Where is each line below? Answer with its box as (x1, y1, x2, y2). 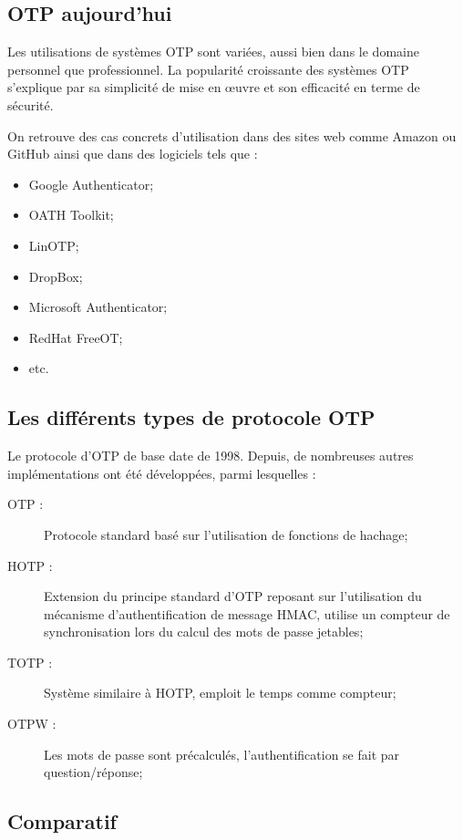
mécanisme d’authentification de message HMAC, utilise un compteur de (44, 604, 450, 623)
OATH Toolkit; (28, 205, 114, 224)
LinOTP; (28, 235, 79, 254)
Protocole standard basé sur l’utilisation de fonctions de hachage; (44, 524, 408, 544)
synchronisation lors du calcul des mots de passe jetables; (44, 622, 364, 641)
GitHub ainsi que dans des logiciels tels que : (7, 144, 258, 163)
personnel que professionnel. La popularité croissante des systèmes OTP (7, 59, 409, 78)
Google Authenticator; (28, 174, 154, 193)
